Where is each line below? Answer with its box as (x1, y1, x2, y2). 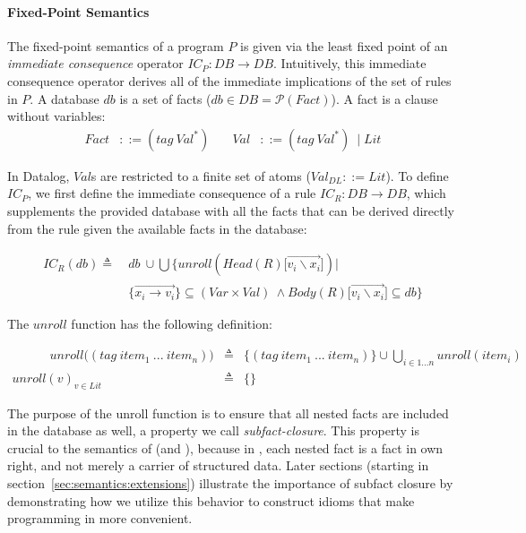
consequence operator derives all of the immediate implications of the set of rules (7, 71, 452, 90)
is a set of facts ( (119, 89, 211, 107)
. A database (30, 89, 99, 107)
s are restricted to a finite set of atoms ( (91, 166, 311, 185)
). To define (385, 166, 449, 185)
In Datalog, (7, 166, 70, 185)
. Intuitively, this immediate (273, 54, 427, 73)
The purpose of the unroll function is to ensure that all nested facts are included (7, 403, 449, 422)
